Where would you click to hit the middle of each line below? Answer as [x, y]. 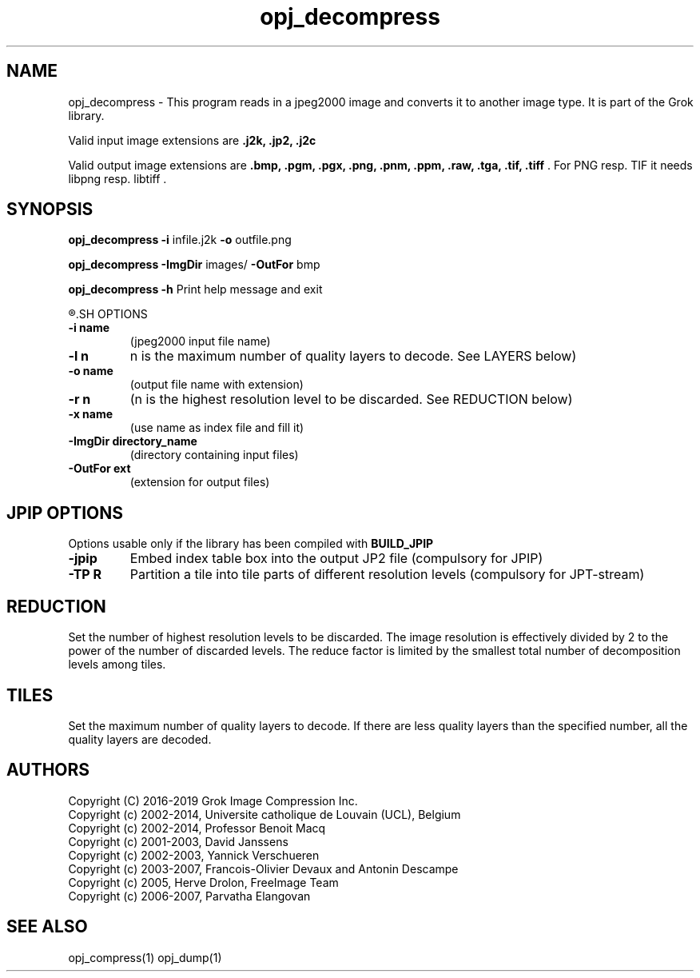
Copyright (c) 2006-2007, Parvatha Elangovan [189, 896]
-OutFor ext [99, 469]
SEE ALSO [47, 927]
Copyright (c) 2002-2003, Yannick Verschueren [194, 855]
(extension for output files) [200, 482]
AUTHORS [48, 770]
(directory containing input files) [214, 455]
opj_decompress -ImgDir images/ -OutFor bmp [194, 265]
